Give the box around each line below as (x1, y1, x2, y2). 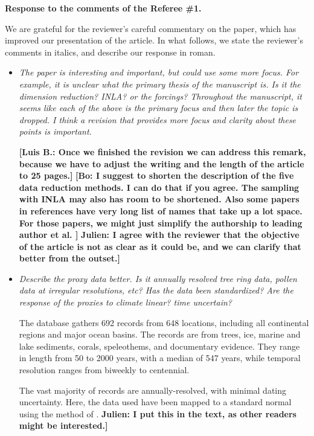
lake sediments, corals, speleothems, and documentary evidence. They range (19, 339, 300, 352)
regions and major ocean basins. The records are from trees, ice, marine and (19, 328, 301, 341)
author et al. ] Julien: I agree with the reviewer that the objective (19, 228, 300, 241)
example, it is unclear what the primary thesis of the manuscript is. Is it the (19, 77, 301, 90)
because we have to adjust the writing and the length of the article (19, 157, 304, 170)
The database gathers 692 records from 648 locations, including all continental (19, 316, 309, 329)
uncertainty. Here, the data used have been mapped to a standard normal (19, 396, 292, 408)
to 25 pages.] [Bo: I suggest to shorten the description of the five (19, 169, 294, 182)
